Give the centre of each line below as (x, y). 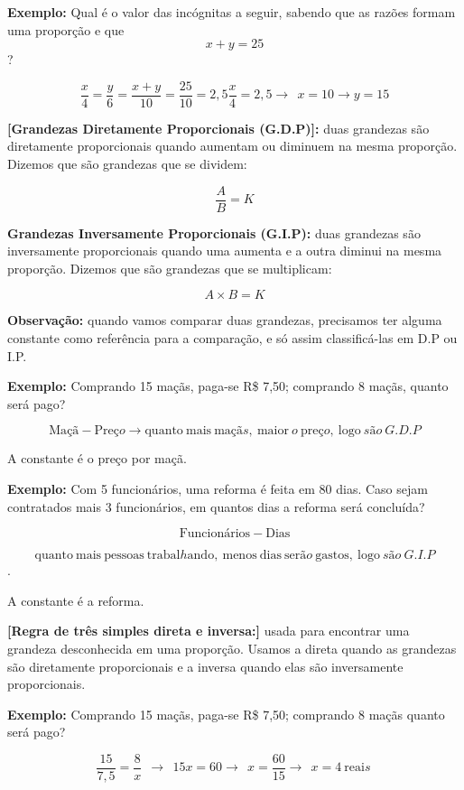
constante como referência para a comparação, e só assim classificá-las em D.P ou (232, 338)
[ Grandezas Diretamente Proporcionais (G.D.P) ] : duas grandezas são (218, 128)
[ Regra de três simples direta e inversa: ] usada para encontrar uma (209, 631)
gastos (332, 556)
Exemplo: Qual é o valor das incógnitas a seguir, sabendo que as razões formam (232, 12)
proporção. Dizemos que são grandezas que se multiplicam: (170, 268)
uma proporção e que (66, 29)
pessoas (124, 556)
